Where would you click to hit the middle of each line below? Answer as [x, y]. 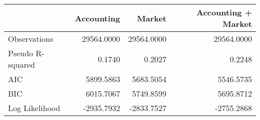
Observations [31, 39]
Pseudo [21, 53]
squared [21, 64]
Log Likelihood [34, 108]
